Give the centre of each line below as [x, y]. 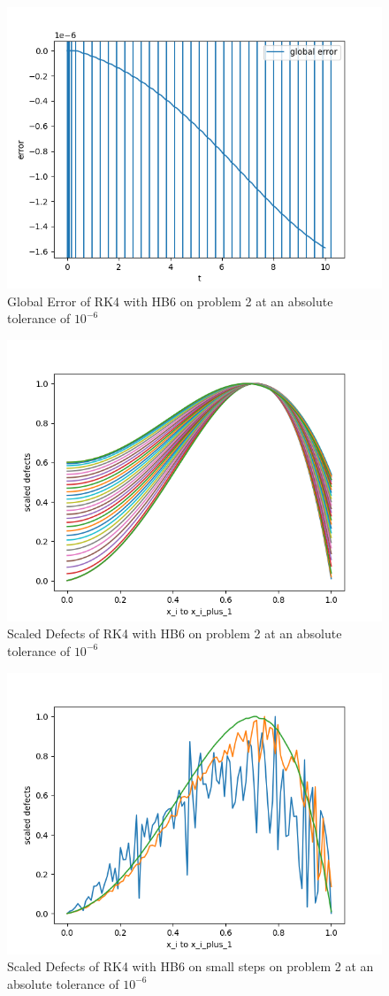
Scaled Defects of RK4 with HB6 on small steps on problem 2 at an [191, 966]
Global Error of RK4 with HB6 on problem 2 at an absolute [170, 301]
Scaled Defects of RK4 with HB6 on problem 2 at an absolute [175, 633]
